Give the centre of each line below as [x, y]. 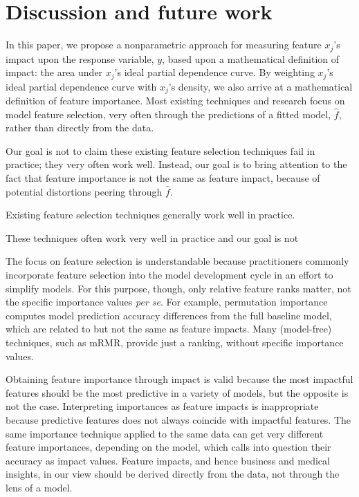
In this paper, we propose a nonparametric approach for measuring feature [164, 45]
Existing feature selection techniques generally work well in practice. [150, 215]
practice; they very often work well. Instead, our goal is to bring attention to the [176, 164]
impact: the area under [54, 72]
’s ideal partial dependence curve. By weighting [214, 72]
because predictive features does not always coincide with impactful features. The [178, 419]
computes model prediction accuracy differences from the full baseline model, [169, 315]
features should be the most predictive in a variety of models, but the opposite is [177, 392]
